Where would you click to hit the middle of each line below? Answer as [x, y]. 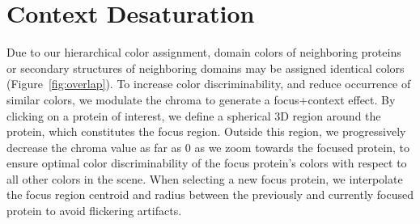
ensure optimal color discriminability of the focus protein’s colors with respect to [207, 163]
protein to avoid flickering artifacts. [94, 211]
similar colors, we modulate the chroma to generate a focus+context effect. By [201, 99]
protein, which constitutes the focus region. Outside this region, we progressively [206, 131]
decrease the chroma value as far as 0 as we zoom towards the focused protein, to [208, 147]
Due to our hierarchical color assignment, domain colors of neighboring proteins [204, 52]
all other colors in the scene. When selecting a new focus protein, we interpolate [205, 178]
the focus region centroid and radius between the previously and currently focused [210, 194]
